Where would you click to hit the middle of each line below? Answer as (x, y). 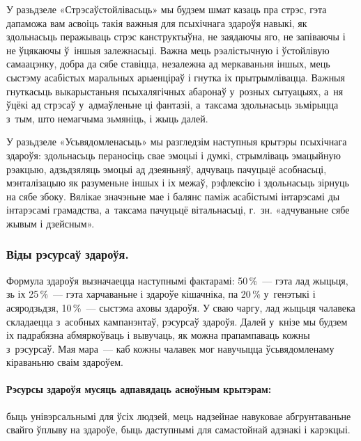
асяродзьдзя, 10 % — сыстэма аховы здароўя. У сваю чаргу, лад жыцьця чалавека (181, 307)
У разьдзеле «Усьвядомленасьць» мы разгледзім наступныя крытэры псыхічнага (177, 142)
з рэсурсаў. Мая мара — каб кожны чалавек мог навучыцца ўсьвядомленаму (170, 348)
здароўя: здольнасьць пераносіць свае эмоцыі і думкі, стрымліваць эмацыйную (174, 155)
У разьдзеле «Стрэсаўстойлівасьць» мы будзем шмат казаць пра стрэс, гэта (167, 9)
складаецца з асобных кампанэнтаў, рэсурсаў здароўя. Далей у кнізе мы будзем (177, 321)
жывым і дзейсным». (51, 223)
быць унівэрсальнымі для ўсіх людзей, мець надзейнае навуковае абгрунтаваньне (179, 416)
